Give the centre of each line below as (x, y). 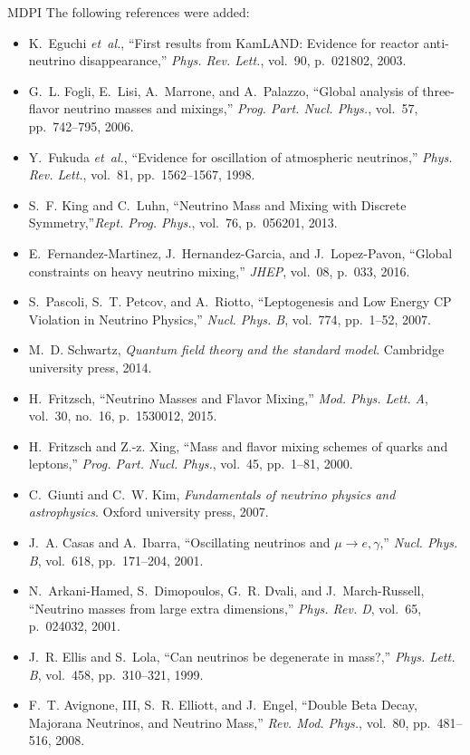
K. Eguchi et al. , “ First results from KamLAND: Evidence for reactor (224, 42)
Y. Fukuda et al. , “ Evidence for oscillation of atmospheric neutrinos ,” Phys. (240, 156)
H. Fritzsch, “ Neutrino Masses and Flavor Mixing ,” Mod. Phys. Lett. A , (228, 397)
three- (438, 90)
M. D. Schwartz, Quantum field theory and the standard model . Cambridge (236, 349)
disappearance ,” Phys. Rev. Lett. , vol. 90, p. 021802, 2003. (243, 60)
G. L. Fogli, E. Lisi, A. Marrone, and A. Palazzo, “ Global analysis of (223, 90)
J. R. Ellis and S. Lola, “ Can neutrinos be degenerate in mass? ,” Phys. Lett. (242, 657)
